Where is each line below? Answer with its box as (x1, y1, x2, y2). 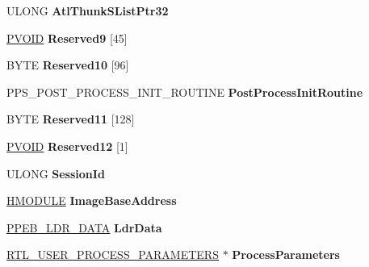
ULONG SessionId (6, 165, 105, 181)
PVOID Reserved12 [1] (6, 137, 128, 154)
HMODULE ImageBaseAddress (6, 192, 177, 209)
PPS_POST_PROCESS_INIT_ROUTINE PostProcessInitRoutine (6, 83, 363, 100)
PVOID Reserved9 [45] (6, 29, 128, 46)
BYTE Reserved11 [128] (6, 111, 135, 127)
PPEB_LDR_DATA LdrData (6, 219, 162, 236)
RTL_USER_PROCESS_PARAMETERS (6, 246, 219, 263)
